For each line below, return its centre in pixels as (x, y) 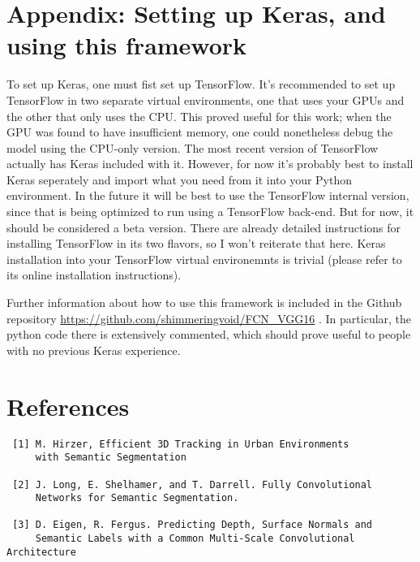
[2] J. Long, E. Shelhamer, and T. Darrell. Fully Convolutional (193, 484)
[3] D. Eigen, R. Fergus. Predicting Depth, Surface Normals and (193, 525)
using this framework (127, 45)
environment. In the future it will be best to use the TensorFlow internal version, (208, 195)
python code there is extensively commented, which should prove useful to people (209, 334)
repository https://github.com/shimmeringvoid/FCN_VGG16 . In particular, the (209, 318)
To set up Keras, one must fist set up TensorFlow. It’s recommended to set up (201, 84)
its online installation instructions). (94, 275)
